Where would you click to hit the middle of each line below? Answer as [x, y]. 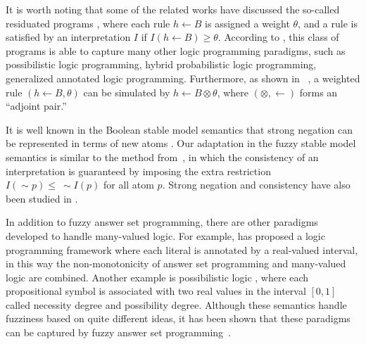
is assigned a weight [247, 23]
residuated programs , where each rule [88, 23]
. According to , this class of [278, 37]
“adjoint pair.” [36, 106]
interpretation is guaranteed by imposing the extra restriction [138, 171]
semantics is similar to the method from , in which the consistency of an [162, 157]
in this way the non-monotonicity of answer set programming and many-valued [176, 263]
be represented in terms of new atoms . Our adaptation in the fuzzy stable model [181, 143]
